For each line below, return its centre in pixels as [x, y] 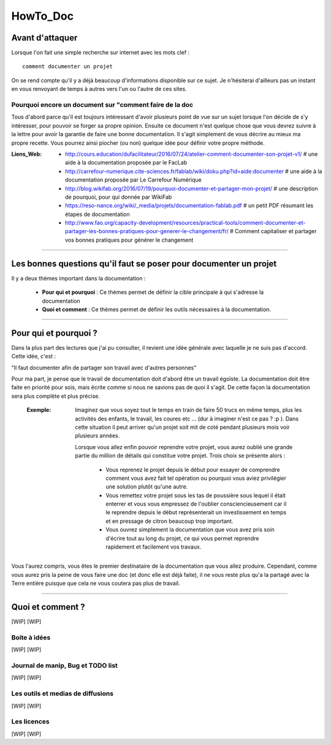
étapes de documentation [97, 214]
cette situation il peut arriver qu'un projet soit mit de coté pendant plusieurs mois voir [183, 427]
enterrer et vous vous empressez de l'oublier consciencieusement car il [196, 504]
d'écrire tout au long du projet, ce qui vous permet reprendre [182, 538]
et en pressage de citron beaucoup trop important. [169, 521]
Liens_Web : [27, 154]
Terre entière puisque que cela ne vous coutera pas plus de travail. [96, 584]
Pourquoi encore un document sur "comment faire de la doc [102, 105]
